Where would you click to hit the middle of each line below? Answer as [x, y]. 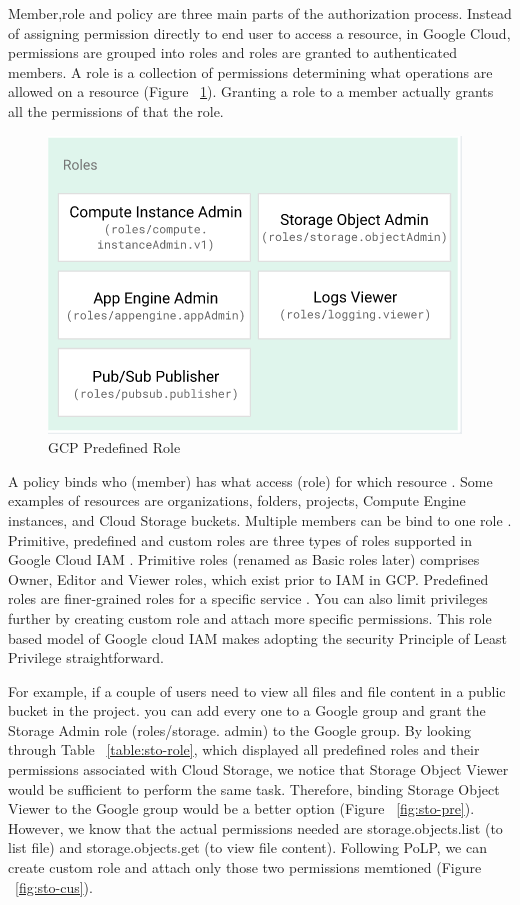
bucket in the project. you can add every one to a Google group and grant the [247, 710]
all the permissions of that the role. [116, 110]
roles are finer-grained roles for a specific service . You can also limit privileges [248, 598]
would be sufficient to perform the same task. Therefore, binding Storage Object [254, 788]
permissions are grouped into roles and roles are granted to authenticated [233, 52]
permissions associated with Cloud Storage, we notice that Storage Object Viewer [258, 769]
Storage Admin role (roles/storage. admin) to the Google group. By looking [240, 729]
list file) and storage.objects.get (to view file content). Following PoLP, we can [247, 847]
